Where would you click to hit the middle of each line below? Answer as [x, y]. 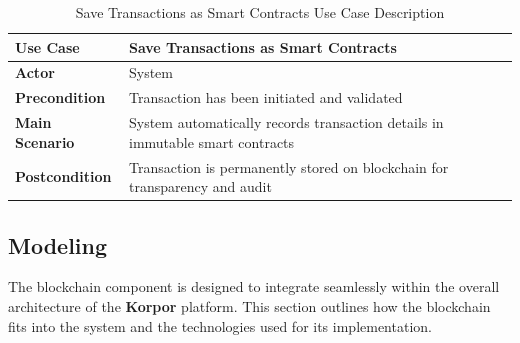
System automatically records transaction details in [286, 122]
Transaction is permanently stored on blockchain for [288, 166]
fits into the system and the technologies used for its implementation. [220, 325]
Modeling [58, 244]
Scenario [45, 141]
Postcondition [63, 176]
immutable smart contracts [211, 141]
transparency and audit [200, 186]
